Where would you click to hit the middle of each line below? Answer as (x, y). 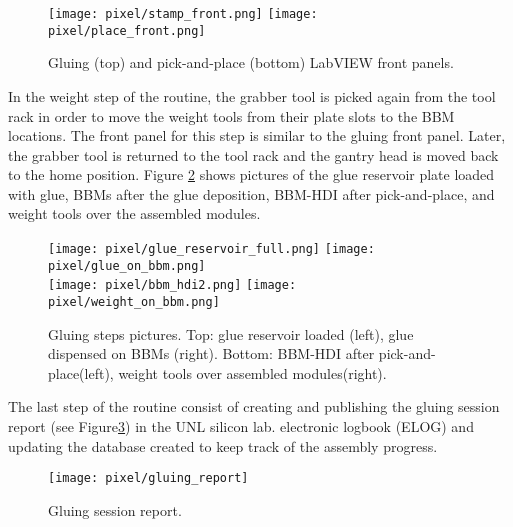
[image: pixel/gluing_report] (148, 478)
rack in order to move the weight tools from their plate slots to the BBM (231, 115)
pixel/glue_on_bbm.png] (127, 265)
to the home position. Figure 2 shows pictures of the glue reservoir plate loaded (251, 174)
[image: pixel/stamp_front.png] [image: (183, 14)
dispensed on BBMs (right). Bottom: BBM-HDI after (211, 353)
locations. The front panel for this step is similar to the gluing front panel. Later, (257, 135)
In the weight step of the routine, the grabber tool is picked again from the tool (252, 95)
